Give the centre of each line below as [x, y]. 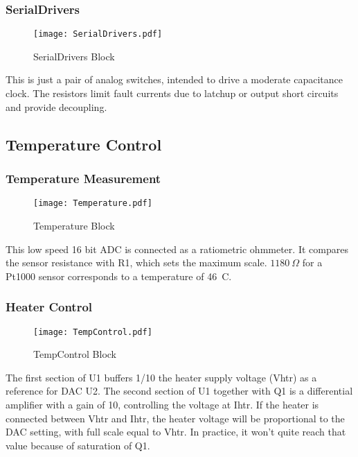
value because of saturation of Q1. [78, 445]
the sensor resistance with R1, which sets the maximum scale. [136, 262]
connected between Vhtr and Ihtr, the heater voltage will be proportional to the [175, 418]
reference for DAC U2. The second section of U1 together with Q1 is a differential [179, 391]
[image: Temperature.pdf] [93, 204]
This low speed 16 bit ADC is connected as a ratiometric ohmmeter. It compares [177, 249]
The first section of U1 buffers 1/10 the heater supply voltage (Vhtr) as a [161, 377]
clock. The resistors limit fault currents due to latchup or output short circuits [172, 93]
